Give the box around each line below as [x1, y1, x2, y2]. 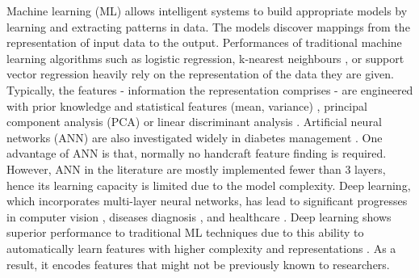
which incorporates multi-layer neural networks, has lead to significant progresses [6, 192, 408, 209]
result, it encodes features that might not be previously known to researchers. [6, 255, 390, 272]
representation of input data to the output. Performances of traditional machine [6, 34, 402, 51]
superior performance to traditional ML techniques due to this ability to [6, 224, 364, 241]
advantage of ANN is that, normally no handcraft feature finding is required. [6, 145, 387, 162]
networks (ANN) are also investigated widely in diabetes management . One [6, 128, 383, 145]
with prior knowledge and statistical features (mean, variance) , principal [6, 97, 367, 114]
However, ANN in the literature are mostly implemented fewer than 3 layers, [6, 160, 386, 177]
